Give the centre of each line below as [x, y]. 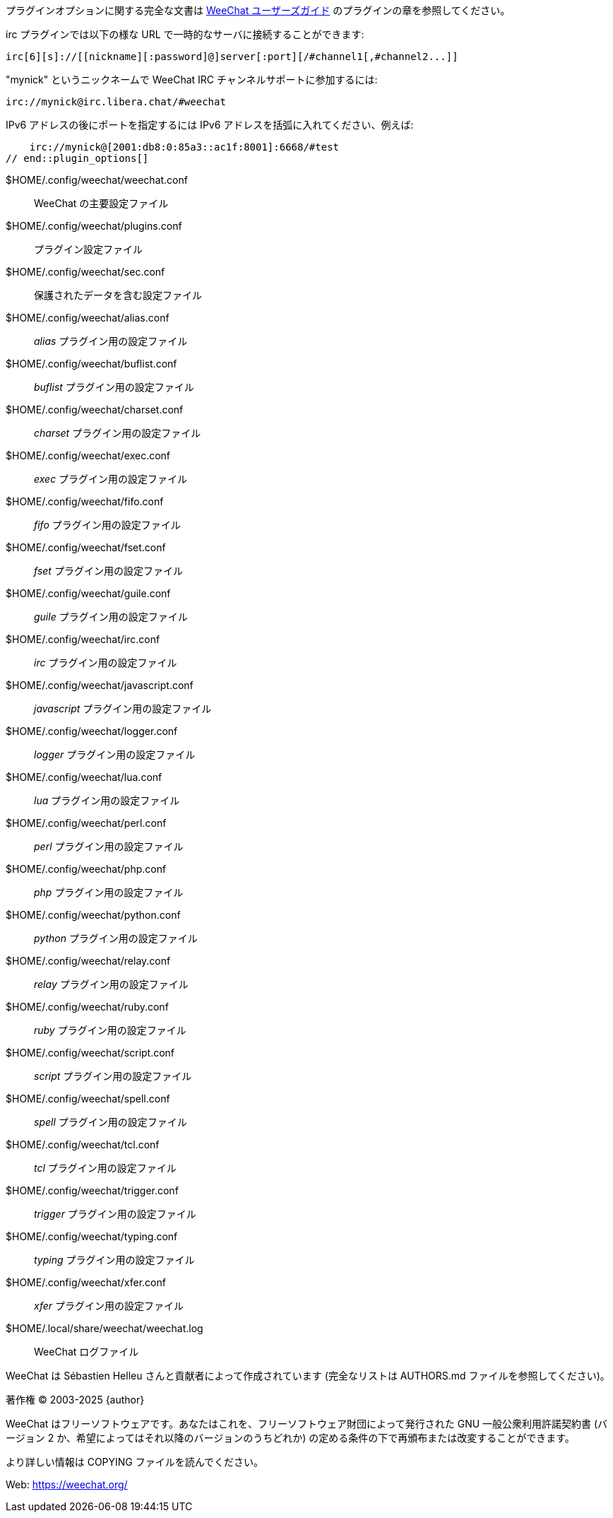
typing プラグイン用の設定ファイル [114, 1260]
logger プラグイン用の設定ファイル [115, 754]
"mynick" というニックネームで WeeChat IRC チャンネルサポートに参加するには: [192, 80]
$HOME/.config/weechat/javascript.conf [100, 685]
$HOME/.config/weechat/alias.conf [88, 318]
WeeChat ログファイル [87, 1352]
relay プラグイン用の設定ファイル [111, 984]
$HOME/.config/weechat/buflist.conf [91, 364]
